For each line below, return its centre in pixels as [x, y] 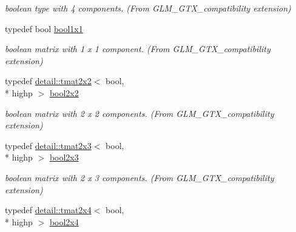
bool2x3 [64, 157]
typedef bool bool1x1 [44, 28]
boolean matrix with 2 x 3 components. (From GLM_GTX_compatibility [140, 177]
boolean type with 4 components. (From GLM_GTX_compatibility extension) [148, 8]
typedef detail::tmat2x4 [48, 210]
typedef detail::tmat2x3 [48, 145]
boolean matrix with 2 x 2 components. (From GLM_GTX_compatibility [140, 113]
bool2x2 [64, 92]
